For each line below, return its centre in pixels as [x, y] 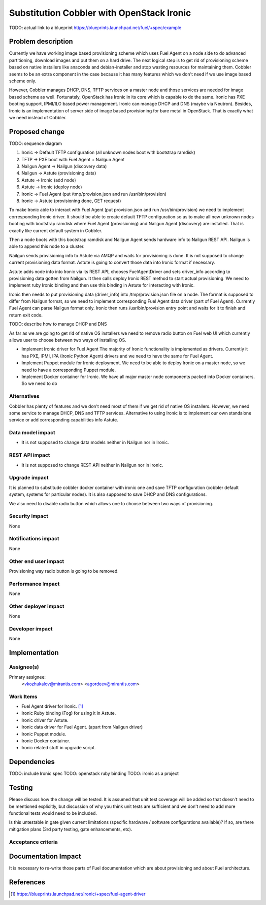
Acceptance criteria [33, 842]
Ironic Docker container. [46, 741]
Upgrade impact [29, 478]
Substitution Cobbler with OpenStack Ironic [100, 13]
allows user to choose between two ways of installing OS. [68, 340]
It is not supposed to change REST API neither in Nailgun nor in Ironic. [92, 465]
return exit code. [26, 315]
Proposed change [37, 131]
